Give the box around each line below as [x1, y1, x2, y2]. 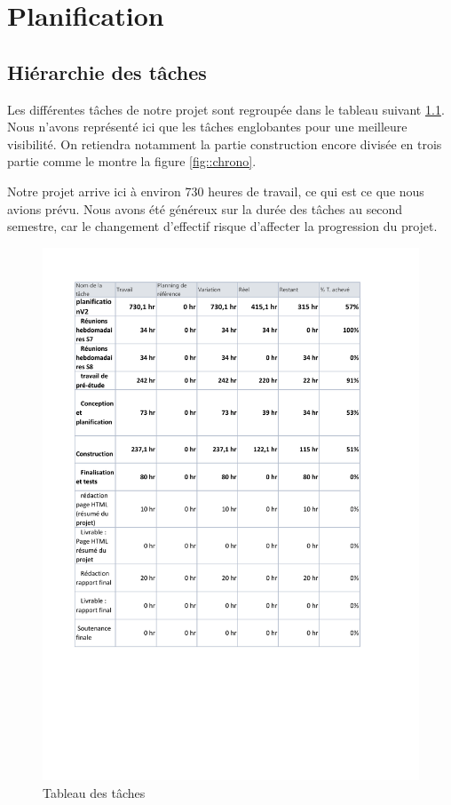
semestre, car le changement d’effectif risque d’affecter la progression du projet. [7, 217, 438, 235]
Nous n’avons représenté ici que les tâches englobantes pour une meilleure [7, 117, 407, 136]
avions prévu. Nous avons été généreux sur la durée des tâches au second [7, 199, 403, 218]
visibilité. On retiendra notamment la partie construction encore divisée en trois [7, 134, 442, 153]
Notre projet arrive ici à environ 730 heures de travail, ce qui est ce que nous [7, 181, 424, 200]
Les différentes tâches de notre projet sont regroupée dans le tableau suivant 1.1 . [7, 100, 445, 118]
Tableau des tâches [43, 784, 146, 802]
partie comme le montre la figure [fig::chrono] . [7, 152, 257, 171]
